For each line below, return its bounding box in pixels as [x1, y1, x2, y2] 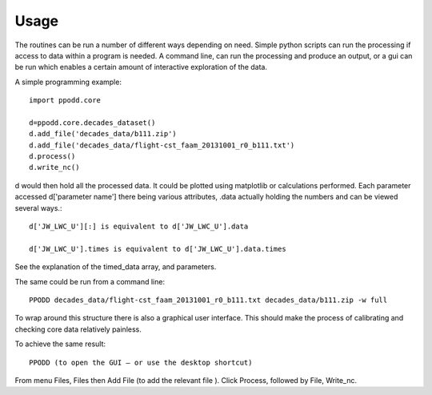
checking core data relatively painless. [14, 324, 142, 334]
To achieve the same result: [14, 339, 106, 349]
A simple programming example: [14, 77, 122, 87]
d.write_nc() [29, 163, 80, 172]
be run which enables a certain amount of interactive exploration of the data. [14, 62, 268, 72]
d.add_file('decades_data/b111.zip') [29, 129, 178, 139]
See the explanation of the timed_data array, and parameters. [14, 262, 217, 272]
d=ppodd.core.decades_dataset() [29, 118, 156, 127]
